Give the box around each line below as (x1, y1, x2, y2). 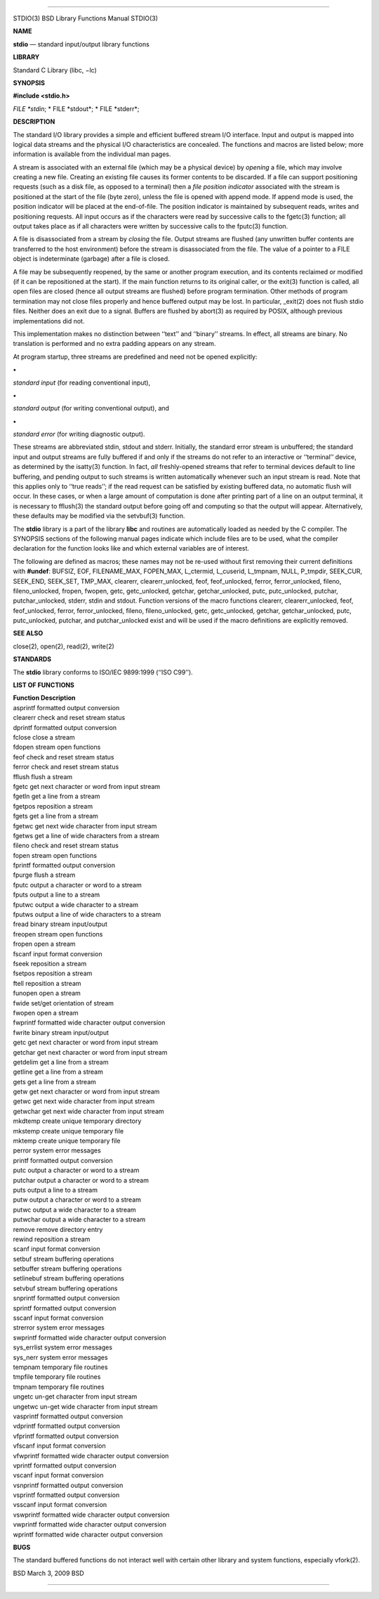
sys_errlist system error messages (13, 1343, 112, 1351)
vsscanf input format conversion (13, 1501, 107, 1509)
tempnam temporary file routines (13, 1363, 108, 1371)
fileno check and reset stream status (13, 841, 119, 850)
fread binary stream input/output (13, 920, 108, 928)
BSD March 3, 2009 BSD (13, 1569, 84, 1577)
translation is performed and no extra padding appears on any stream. (13, 340, 216, 348)
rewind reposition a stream (13, 1235, 91, 1243)
